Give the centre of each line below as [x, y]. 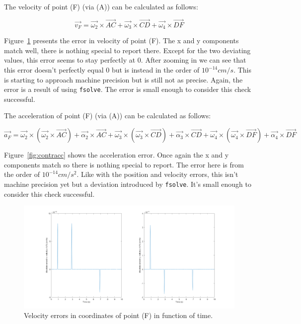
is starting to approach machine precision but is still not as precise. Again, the [123, 79]
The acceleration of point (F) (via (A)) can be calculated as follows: [108, 116]
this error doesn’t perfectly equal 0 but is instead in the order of [102, 70]
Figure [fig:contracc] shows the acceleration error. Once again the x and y [116, 155]
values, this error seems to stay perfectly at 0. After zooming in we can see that [125, 60]
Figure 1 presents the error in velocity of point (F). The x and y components [121, 40]
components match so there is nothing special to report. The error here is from [124, 164]
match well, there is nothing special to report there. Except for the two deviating [127, 50]
